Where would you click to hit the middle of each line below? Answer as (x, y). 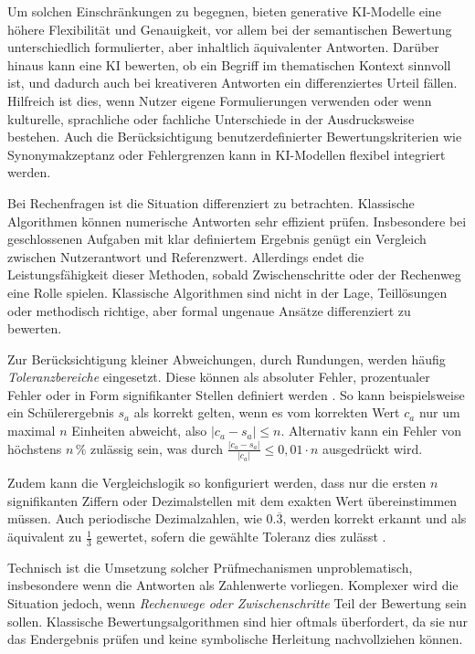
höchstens (35, 448)
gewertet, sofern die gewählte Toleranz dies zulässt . (241, 537)
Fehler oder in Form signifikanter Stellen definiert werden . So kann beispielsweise (236, 394)
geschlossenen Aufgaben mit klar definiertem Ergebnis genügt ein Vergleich (217, 239)
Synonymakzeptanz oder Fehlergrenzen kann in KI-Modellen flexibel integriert (227, 154)
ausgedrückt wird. (373, 448)
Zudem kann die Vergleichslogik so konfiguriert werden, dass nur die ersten (217, 483)
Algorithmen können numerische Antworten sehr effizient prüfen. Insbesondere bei (237, 221)
